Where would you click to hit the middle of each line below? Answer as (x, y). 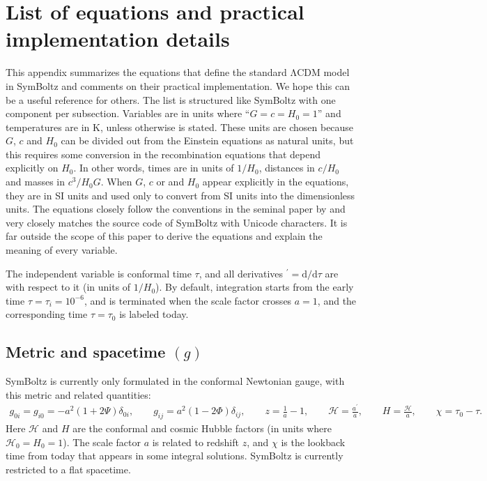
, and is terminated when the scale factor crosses (188, 300)
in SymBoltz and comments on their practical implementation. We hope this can (178, 85)
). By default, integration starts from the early (255, 287)
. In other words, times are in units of (154, 168)
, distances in (287, 168)
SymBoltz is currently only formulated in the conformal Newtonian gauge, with (175, 381)
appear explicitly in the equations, (276, 182)
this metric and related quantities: (78, 394)
